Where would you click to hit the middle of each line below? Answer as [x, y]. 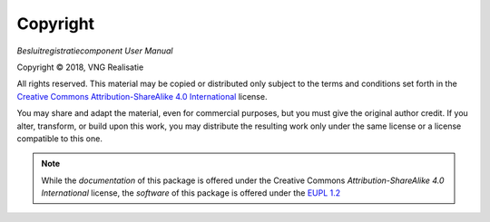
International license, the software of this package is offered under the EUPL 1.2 [191, 193]
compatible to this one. [60, 138]
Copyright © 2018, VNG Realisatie [80, 67]
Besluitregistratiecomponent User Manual [95, 51]
